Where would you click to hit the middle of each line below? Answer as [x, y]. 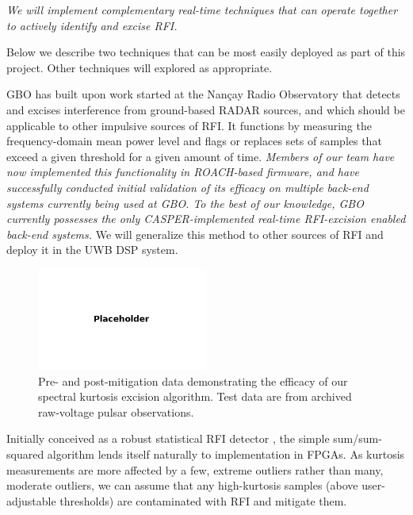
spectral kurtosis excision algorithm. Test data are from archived [195, 396]
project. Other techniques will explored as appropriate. [140, 67]
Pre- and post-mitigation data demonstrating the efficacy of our [193, 380]
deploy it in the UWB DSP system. [92, 250]
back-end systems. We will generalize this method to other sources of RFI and [195, 234]
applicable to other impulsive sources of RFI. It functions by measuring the [189, 125]
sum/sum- [358, 438]
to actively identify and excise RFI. [92, 25]
